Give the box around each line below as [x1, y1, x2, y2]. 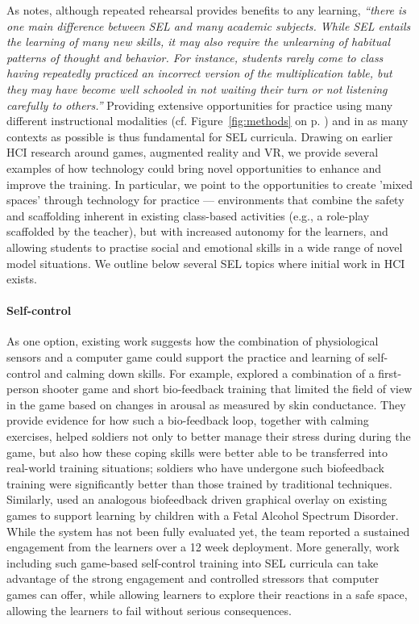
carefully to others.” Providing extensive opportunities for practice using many [6, 96, 393, 113]
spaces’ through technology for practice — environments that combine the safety [6, 191, 404, 208]
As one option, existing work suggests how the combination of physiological [6, 333, 379, 350]
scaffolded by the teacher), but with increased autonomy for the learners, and [6, 223, 388, 240]
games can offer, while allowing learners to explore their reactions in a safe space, [6, 585, 408, 602]
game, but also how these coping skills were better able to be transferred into [6, 443, 388, 460]
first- [378, 364, 402, 381]
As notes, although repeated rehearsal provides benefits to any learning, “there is [6, 2, 407, 18]
